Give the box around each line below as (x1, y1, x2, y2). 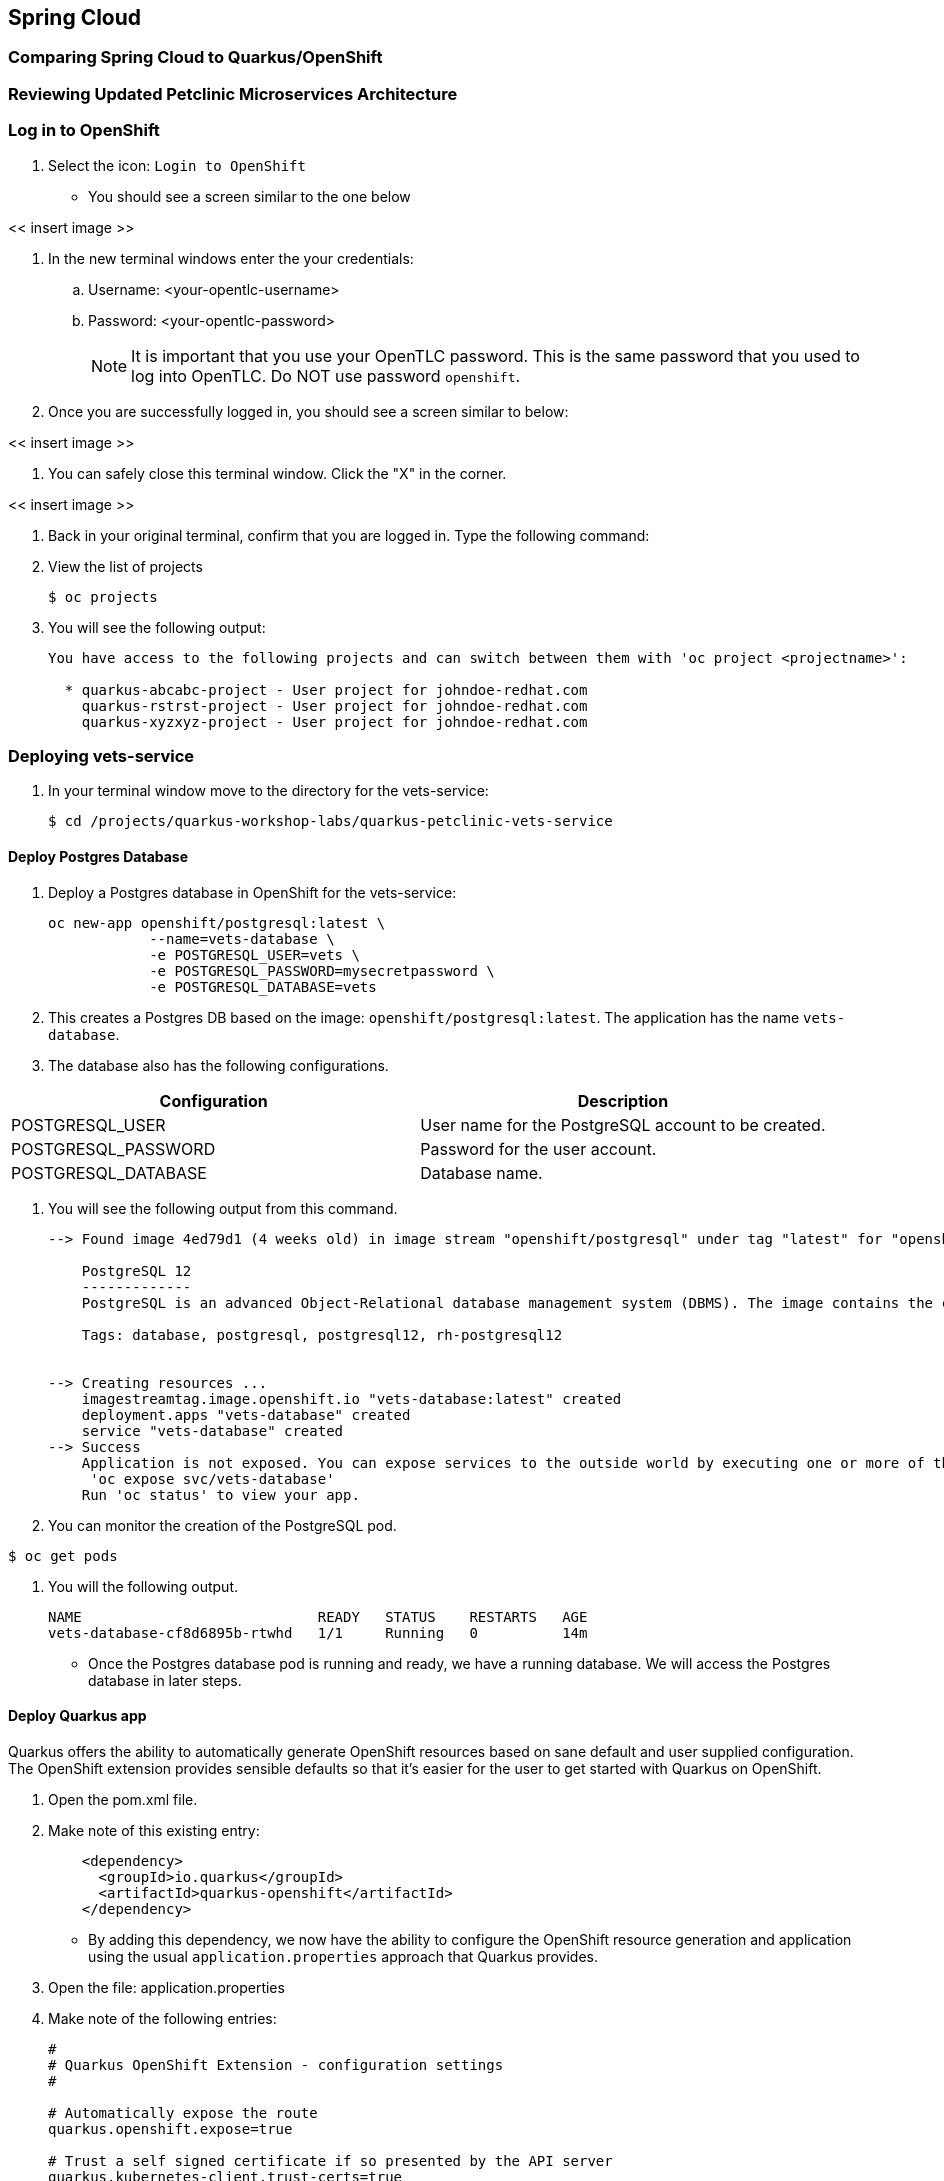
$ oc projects (48, 588, 158, 605)
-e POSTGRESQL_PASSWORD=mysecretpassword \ (149, 962, 495, 979)
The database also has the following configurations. (48, 1056, 389, 1074)
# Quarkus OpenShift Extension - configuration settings (48, 2056, 504, 2073)
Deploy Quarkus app (8, 1707, 147, 1725)
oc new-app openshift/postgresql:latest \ (48, 914, 386, 931)
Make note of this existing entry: (48, 1821, 260, 1839)
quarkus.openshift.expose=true (48, 2120, 293, 2137)
